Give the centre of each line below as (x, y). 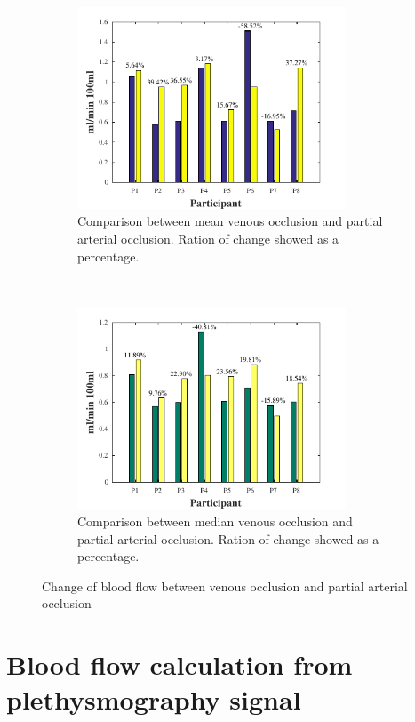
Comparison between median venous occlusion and (215, 521)
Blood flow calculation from (180, 665)
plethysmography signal (154, 699)
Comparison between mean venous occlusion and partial (230, 221)
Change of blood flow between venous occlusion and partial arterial (225, 586)
